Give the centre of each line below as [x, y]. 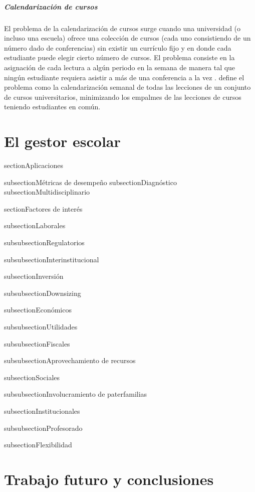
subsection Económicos [38, 310]
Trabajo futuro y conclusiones [109, 479]
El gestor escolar [62, 141]
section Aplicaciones [34, 165]
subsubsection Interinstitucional [52, 259]
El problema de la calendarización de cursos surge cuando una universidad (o [122, 28]
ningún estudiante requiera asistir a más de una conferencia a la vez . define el [124, 77]
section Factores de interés [43, 208]
